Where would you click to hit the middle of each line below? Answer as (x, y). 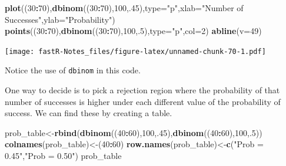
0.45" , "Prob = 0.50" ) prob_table (63, 156)
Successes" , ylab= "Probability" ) (60, 19)
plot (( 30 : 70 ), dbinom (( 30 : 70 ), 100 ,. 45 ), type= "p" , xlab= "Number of (124, 8)
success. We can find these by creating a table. (89, 113)
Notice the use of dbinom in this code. (73, 70)
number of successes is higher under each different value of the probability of (143, 101)
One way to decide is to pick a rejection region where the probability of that (142, 90)
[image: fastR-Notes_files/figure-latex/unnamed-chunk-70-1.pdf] (135, 51)
